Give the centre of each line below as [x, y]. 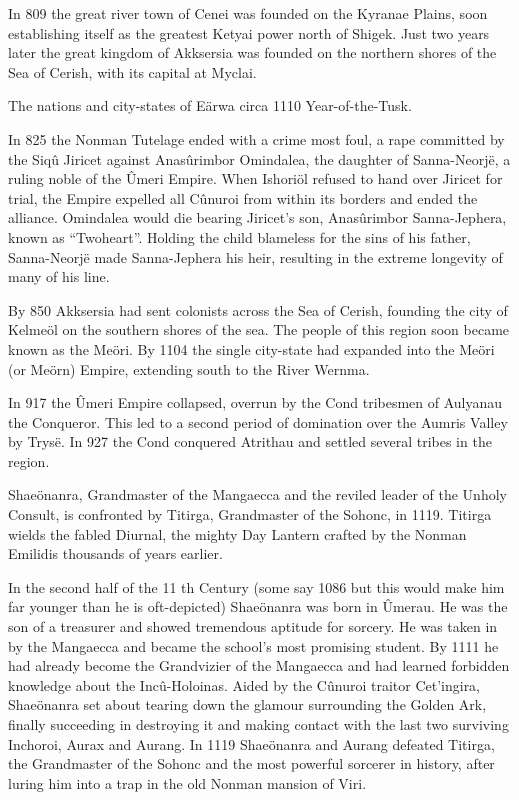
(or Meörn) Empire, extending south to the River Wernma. [189, 368]
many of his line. [59, 276]
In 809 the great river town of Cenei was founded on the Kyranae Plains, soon [248, 13]
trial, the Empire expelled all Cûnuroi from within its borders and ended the [243, 197]
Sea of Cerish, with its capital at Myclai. [132, 71]
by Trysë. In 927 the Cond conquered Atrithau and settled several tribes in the [250, 441]
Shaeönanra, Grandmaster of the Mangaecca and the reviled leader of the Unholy [257, 494]
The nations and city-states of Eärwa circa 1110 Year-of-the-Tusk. [210, 105]
